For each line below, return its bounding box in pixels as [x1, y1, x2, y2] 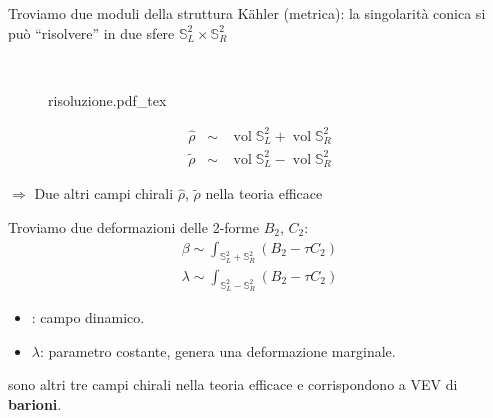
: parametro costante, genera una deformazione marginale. [39, 340, 396, 361]
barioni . [8, 393, 62, 414]
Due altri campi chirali [34, 183, 174, 204]
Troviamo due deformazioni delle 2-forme [8, 216, 259, 237]
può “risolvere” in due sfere [8, 22, 175, 43]
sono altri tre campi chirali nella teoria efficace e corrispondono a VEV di [8, 374, 458, 395]
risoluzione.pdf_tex [48, 89, 167, 110]
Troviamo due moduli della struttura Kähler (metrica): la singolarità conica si [8, 3, 486, 23]
